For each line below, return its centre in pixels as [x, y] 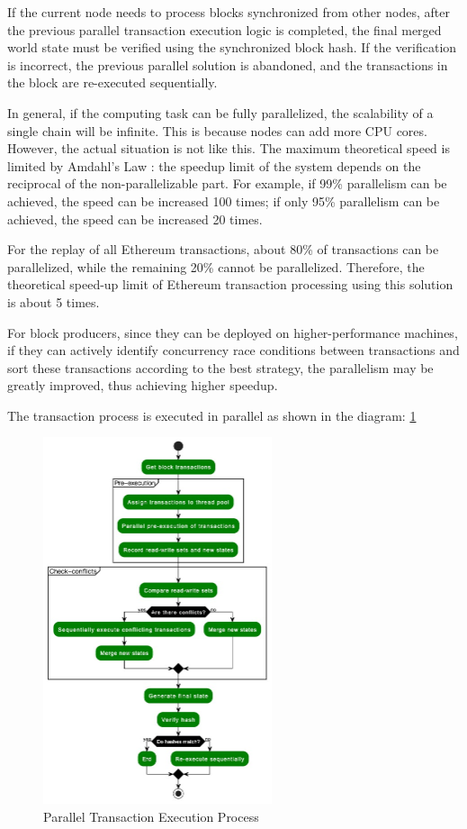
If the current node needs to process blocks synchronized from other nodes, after [229, 12]
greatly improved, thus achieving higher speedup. [143, 385]
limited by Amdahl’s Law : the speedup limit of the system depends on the [214, 165]
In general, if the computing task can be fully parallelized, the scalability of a [220, 112]
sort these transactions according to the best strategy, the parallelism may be [220, 367]
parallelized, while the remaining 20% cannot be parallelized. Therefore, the [216, 266]
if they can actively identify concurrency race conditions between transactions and [233, 350]
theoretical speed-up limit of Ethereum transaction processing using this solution [230, 284]
